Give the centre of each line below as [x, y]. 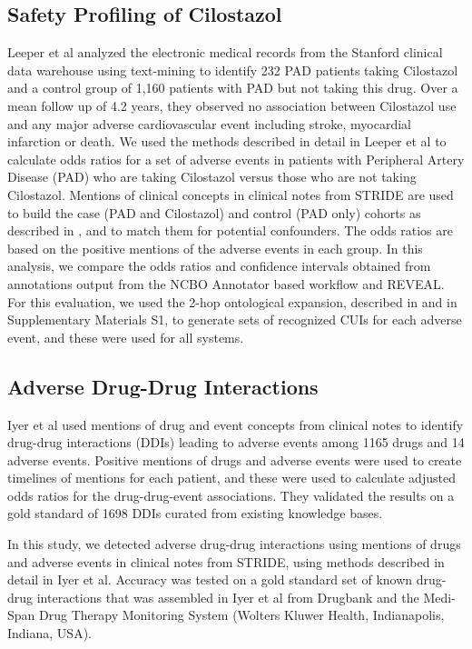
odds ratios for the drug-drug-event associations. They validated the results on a [231, 495]
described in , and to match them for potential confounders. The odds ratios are [230, 230]
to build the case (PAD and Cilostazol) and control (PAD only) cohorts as [214, 212]
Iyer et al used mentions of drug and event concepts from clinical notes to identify [236, 424]
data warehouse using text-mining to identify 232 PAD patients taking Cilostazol [233, 70]
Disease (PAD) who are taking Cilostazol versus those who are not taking [212, 177]
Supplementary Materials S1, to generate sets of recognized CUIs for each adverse [235, 320]
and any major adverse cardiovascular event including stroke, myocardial [209, 123]
